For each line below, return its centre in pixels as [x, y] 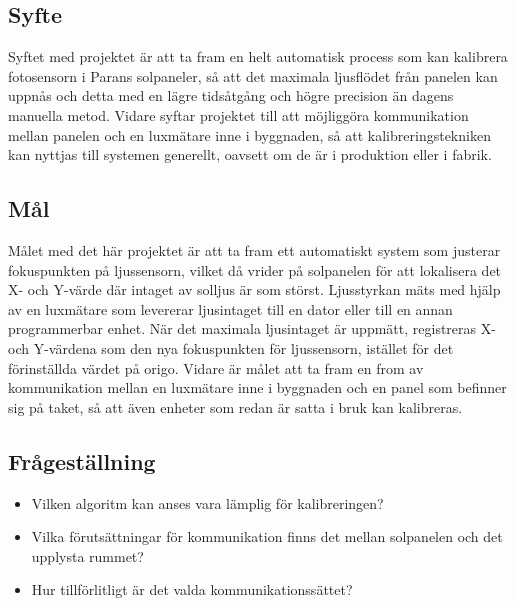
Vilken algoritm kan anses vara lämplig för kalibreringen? [207, 502]
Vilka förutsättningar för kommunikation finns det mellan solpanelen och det [267, 536]
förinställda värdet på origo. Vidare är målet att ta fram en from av [216, 367]
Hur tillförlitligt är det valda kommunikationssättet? [192, 589]
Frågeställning [82, 460]
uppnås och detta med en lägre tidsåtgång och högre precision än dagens [231, 95]
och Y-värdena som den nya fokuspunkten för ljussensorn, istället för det [231, 347]
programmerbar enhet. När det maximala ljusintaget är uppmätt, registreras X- [252, 328]
